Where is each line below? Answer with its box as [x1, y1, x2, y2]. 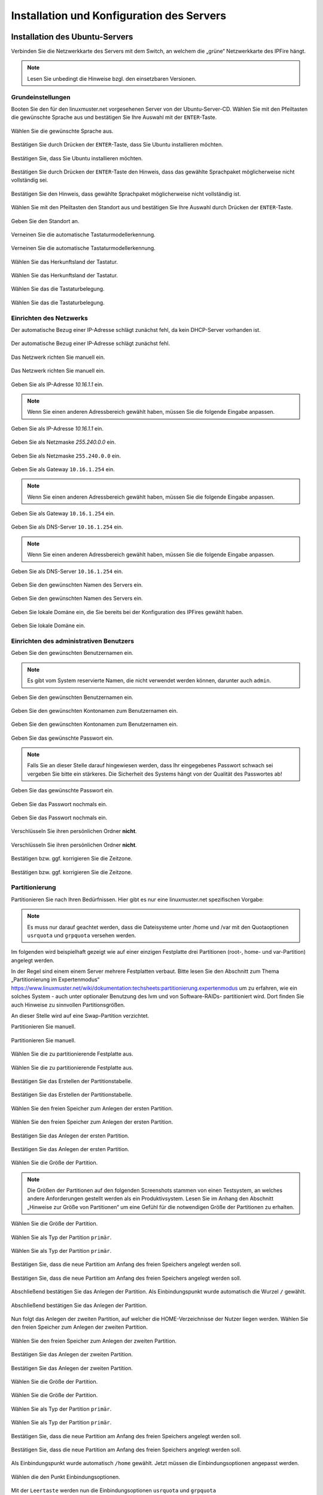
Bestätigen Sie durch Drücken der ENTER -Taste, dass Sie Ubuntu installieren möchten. [11, 141, 224, 148]
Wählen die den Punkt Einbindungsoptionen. [11, 1473, 121, 1480]
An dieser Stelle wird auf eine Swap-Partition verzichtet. [11, 1012, 150, 1020]
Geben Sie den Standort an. [11, 217, 80, 224]
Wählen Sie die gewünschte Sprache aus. [11, 127, 114, 135]
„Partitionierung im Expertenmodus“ [11, 976, 100, 983]
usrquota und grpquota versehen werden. [27, 932, 136, 939]
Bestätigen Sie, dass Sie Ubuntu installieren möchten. [11, 154, 143, 161]
